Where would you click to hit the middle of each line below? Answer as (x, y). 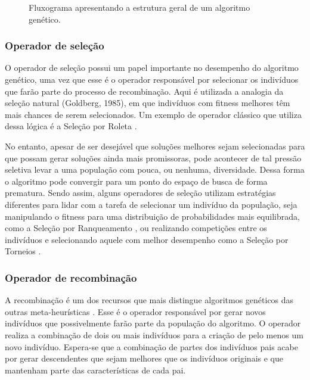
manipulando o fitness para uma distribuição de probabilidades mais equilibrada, (152, 216)
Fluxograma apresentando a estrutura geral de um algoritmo (139, 7)
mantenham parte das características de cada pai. (95, 370)
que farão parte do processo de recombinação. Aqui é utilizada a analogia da (144, 91)
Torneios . (23, 251)
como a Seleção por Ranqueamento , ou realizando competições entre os (136, 228)
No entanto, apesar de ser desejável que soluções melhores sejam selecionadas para (155, 146)
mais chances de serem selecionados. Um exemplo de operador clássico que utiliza (153, 114)
